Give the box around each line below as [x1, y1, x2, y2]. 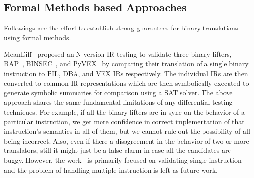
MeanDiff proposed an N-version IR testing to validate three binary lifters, [4, 49, 232, 59]
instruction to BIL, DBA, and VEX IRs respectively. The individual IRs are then [4, 68, 248, 78]
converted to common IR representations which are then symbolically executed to [4, 78, 249, 88]
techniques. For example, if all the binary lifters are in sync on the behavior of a [4, 106, 245, 117]
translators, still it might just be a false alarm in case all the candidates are [4, 145, 231, 155]
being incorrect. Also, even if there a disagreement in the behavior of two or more [4, 135, 249, 146]
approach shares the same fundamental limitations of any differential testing [4, 97, 233, 107]
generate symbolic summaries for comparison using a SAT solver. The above [4, 87, 233, 97]
